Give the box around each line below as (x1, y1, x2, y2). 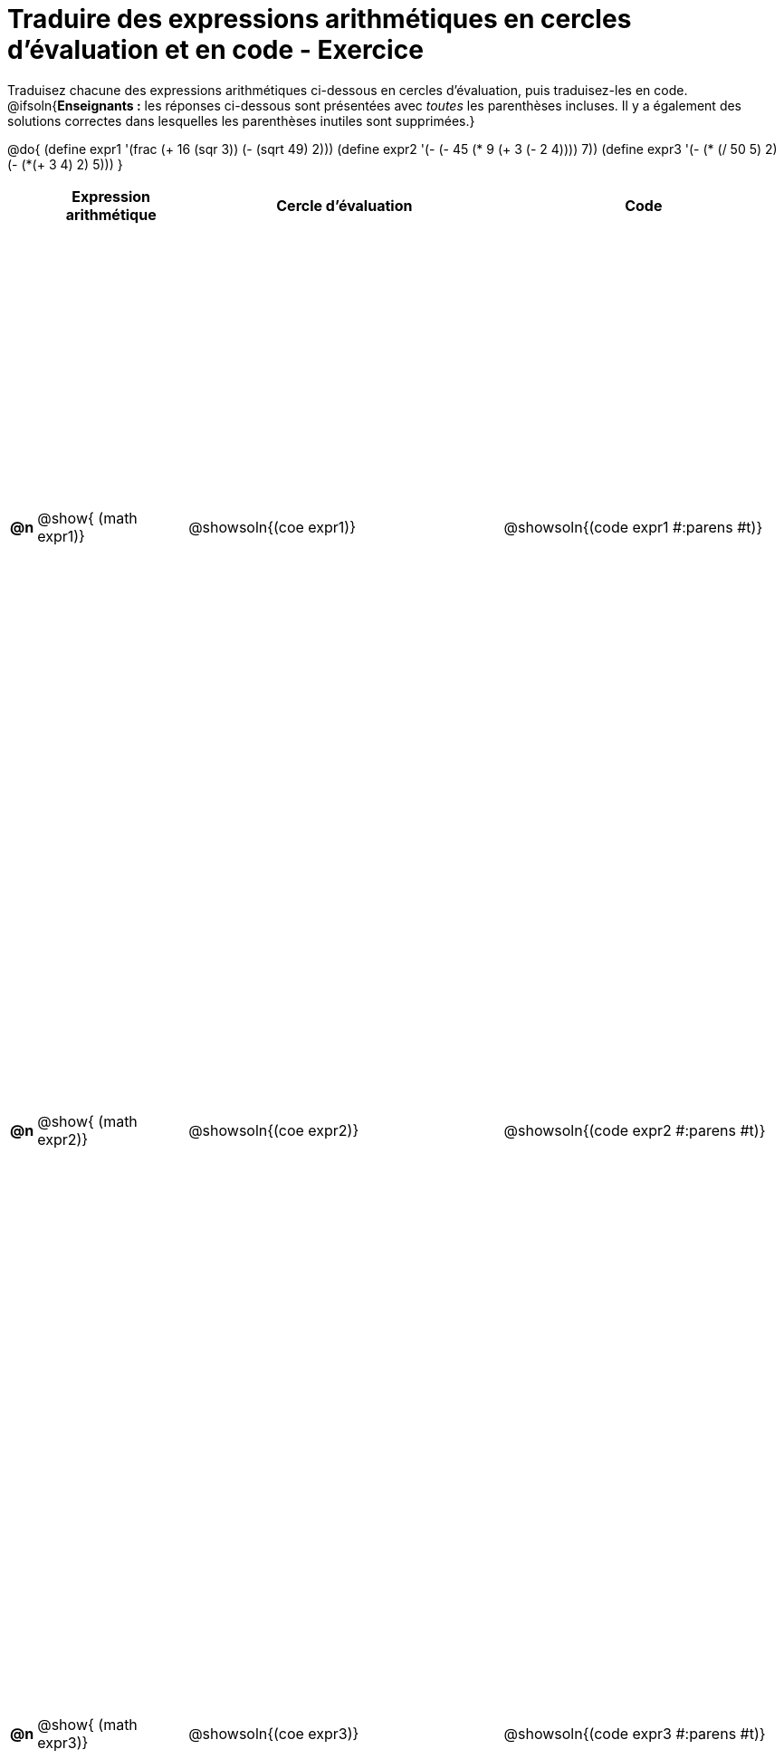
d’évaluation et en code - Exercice (7, 34, 424, 65)
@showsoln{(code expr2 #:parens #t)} (503, 1120, 766, 1139)
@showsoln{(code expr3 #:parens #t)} (503, 1725, 766, 1744)
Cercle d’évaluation (276, 196, 413, 215)
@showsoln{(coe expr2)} (188, 1120, 359, 1139)
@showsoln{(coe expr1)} (188, 517, 357, 536)
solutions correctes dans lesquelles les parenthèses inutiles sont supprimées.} (7, 112, 475, 129)
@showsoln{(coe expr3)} (188, 1725, 359, 1744)
